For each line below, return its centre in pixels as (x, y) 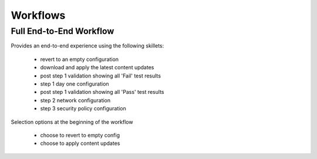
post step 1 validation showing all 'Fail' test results (101, 76)
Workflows (38, 15)
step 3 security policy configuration (83, 109)
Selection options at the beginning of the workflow (72, 122)
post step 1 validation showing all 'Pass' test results (102, 92)
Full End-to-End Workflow (63, 31)
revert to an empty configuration (80, 59)
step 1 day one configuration (75, 84)
